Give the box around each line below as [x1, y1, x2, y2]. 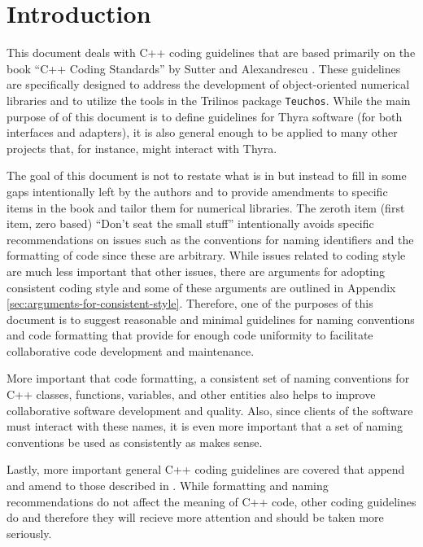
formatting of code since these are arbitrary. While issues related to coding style [7, 247, 406, 264]
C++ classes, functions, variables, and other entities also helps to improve [7, 386, 376, 403]
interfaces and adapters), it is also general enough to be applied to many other [7, 124, 398, 141]
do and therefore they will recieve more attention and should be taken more [7, 509, 384, 526]
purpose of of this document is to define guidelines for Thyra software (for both [7, 107, 403, 125]
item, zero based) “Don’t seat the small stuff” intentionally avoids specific [7, 215, 374, 232]
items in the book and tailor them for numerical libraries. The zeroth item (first [7, 199, 405, 216]
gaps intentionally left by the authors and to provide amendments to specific [7, 182, 388, 199]
